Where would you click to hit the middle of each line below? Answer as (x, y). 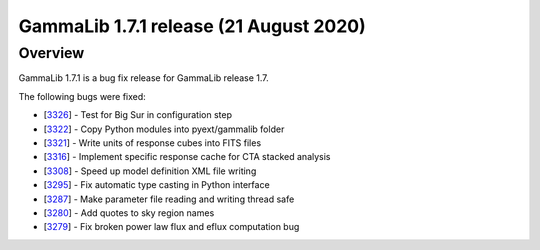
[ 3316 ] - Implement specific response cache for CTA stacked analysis (187, 157)
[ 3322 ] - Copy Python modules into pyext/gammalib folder (164, 129)
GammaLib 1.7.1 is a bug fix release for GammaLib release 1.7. (143, 78)
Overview (51, 53)
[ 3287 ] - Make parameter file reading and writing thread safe (169, 199)
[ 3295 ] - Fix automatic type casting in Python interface (156, 185)
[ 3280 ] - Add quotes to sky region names (129, 212)
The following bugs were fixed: (82, 96)
